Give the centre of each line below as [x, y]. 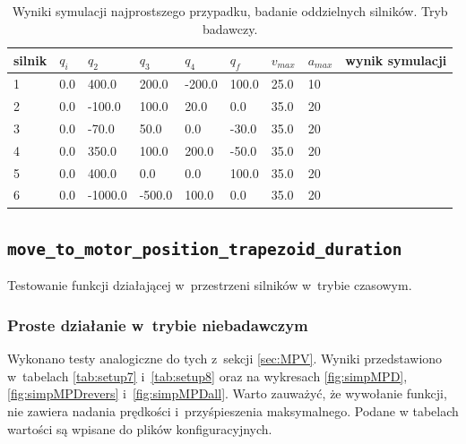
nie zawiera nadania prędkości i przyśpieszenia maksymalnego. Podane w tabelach [233, 410]
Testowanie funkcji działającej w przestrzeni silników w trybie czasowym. [210, 285]
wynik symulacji [396, 60]
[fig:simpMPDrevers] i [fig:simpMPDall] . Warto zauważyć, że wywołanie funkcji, [227, 393]
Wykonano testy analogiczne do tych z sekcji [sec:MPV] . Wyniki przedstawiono [225, 359]
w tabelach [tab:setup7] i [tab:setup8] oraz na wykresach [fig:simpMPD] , [207, 376]
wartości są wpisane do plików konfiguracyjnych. [140, 428]
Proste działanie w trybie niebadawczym [158, 324]
